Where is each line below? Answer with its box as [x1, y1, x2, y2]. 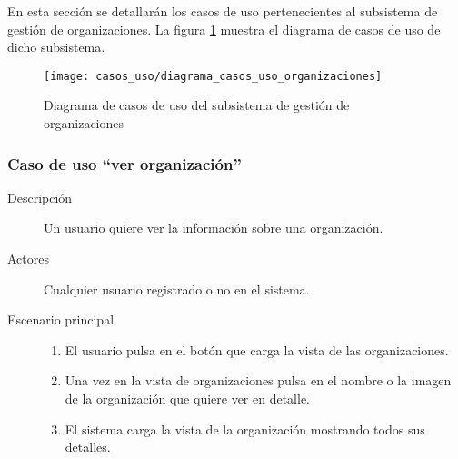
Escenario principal [7, 310, 114, 329]
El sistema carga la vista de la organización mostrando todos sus [65, 419, 425, 438]
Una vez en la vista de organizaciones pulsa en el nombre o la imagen [65, 371, 452, 390]
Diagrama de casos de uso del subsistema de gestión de [44, 95, 350, 115]
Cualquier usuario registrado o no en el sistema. [44, 279, 310, 298]
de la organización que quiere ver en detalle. [65, 389, 311, 407]
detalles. [65, 437, 111, 456]
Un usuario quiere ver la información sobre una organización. [44, 218, 383, 237]
